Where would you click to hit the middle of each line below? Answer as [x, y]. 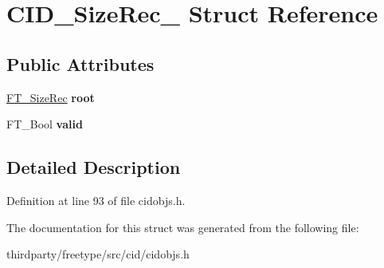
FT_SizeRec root [51, 97]
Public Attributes [80, 63]
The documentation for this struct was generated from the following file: [183, 227]
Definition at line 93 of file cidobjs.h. [96, 200]
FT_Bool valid [45, 124]
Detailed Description [94, 167]
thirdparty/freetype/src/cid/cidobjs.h [98, 254]
